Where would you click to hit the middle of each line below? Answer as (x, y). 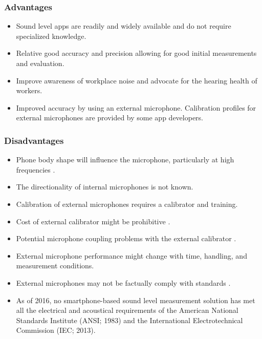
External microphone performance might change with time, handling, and (132, 255)
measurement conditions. (55, 266)
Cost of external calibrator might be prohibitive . (93, 221)
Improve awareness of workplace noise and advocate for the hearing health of (137, 80)
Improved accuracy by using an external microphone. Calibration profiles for (136, 107)
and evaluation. (40, 63)
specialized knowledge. (51, 36)
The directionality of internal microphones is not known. (105, 187)
